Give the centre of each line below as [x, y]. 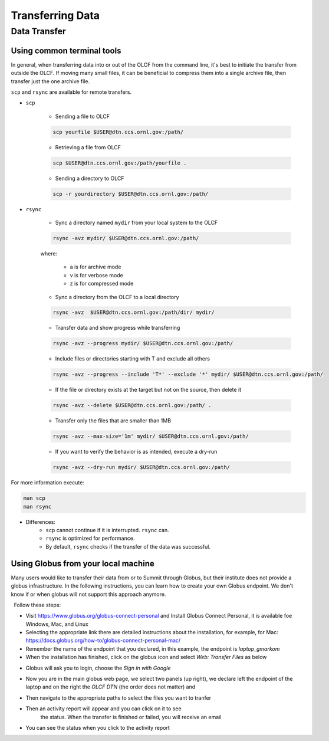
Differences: [41, 522]
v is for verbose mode [96, 275]
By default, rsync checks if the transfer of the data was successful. [128, 546]
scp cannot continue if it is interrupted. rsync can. [107, 530]
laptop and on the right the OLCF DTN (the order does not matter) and [111, 687]
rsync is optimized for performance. [90, 538]
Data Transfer [38, 31]
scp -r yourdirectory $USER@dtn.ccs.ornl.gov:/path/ [131, 194]
